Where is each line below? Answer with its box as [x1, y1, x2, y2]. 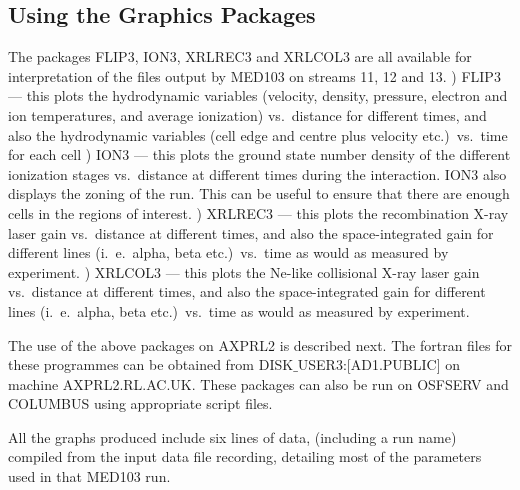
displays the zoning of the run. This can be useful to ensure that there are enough [8, 183, 510, 204]
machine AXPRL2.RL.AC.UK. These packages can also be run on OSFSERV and [8, 373, 509, 394]
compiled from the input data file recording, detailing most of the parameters [8, 446, 482, 467]
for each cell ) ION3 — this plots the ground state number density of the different [8, 144, 511, 165]
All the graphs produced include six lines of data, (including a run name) [8, 426, 457, 447]
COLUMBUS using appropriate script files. [8, 393, 273, 414]
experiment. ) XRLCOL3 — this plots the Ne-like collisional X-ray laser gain [8, 261, 480, 282]
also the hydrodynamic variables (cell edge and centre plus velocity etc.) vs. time [8, 124, 508, 145]
